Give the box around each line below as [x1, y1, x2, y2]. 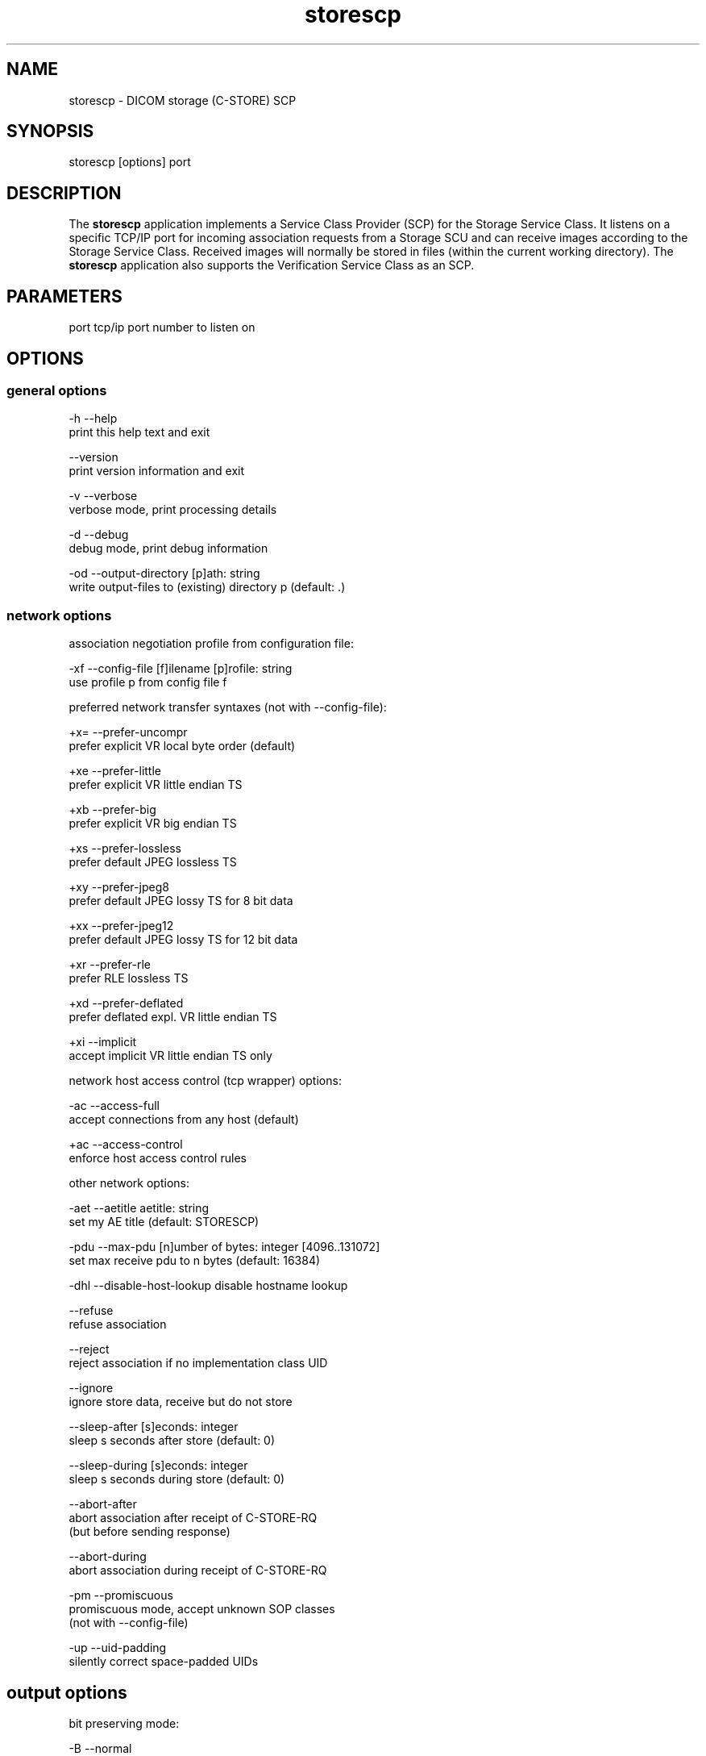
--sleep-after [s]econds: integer [69, 1420, 239, 1434]
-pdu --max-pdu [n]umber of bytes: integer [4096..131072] [69, 1240, 380, 1254]
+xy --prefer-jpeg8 [69, 880, 169, 895]
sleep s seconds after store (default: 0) [69, 1433, 276, 1448]
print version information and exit [69, 464, 245, 478]
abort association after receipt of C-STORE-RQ [69, 1511, 318, 1525]
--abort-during [69, 1550, 147, 1564]
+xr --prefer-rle [69, 957, 151, 972]
